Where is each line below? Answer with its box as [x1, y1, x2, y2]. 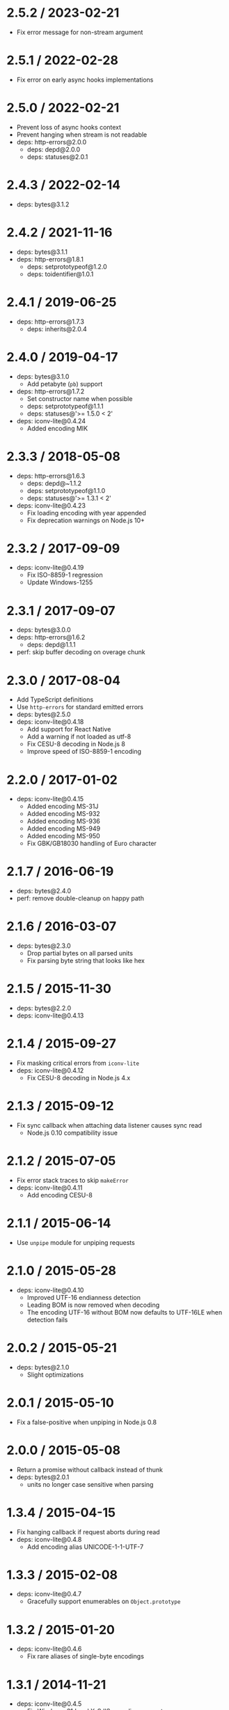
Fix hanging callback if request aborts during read [16, 1527, 161, 1536]
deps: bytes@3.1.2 [16, 200, 70, 209]
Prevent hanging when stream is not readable [16, 130, 148, 139]
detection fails [26, 1315, 68, 1324]
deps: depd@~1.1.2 [26, 479, 81, 487]
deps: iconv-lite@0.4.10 [16, 1285, 84, 1294]
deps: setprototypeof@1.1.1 [26, 402, 104, 410]
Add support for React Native [26, 725, 111, 734]
